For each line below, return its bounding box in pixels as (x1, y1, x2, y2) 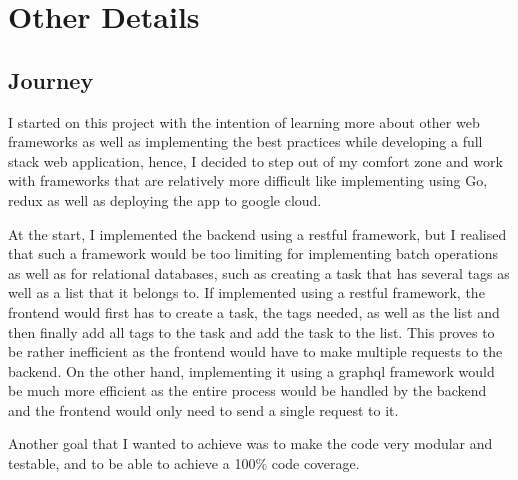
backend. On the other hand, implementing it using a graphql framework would (8, 360, 495, 381)
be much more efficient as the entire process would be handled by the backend (8, 380, 487, 401)
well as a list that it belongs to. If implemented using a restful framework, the (8, 282, 485, 303)
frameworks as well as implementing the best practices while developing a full (8, 131, 483, 152)
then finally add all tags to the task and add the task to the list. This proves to (8, 321, 495, 342)
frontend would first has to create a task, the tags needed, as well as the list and (8, 301, 500, 322)
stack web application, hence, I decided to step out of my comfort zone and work (8, 150, 503, 171)
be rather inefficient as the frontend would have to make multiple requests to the (8, 341, 503, 362)
